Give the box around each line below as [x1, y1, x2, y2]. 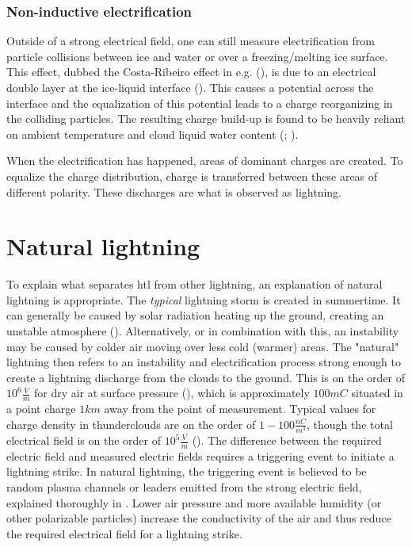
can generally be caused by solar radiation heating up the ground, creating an [6, 307, 384, 323]
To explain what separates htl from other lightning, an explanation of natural [6, 276, 383, 293]
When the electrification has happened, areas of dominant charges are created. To [6, 152, 403, 169]
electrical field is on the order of [6, 432, 162, 448]
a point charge [6, 400, 76, 417]
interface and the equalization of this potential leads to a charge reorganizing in [6, 94, 393, 111]
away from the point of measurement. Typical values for [104, 400, 376, 417]
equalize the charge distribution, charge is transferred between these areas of [6, 167, 378, 184]
